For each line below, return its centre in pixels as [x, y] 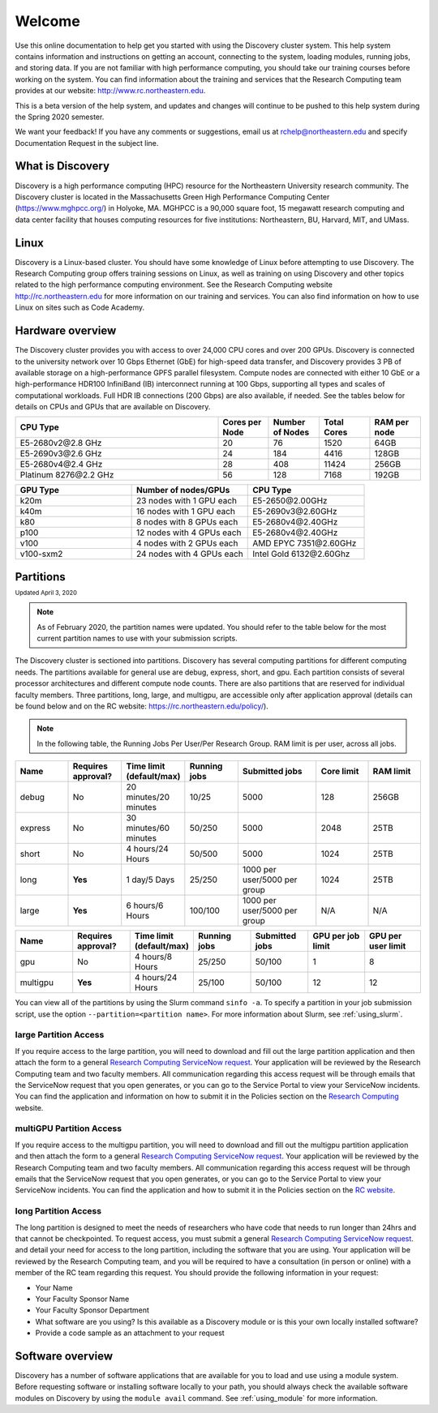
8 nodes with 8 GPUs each [187, 522]
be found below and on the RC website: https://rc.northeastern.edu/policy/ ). [142, 706]
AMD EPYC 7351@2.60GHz [305, 543]
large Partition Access [60, 1035]
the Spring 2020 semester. [60, 117]
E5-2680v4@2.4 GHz [61, 465]
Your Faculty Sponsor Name [82, 1299]
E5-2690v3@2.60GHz [295, 512]
